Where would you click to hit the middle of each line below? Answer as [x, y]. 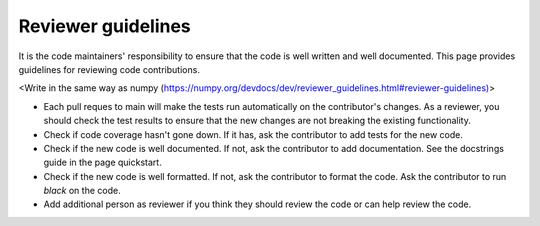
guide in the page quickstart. [102, 162]
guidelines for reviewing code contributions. [109, 69]
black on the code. [82, 191]
